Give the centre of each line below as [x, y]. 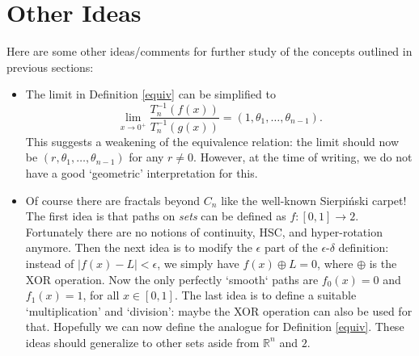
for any [146, 157]
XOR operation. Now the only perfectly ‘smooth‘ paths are [172, 279]
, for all [101, 295]
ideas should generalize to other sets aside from [142, 342]
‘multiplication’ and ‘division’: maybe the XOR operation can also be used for [219, 310]
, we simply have [198, 263]
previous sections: [50, 67]
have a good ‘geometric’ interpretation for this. [142, 173]
